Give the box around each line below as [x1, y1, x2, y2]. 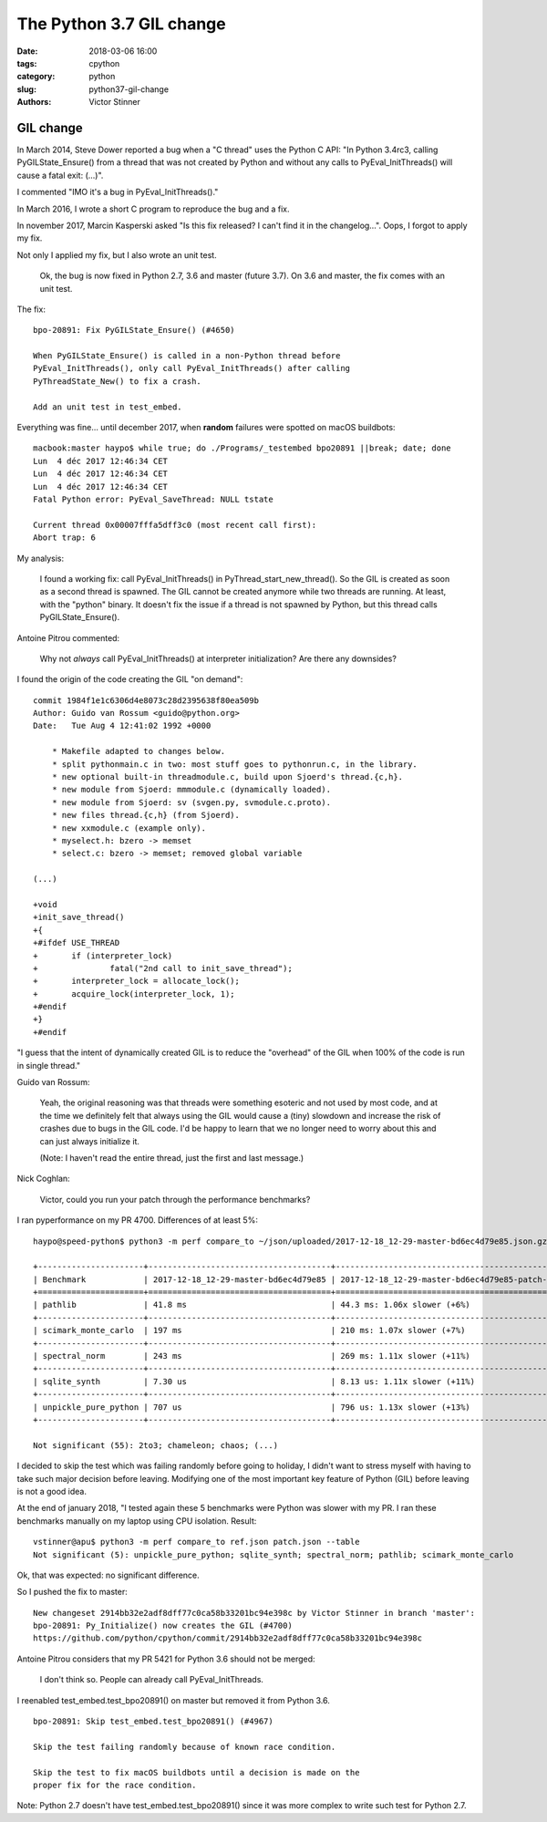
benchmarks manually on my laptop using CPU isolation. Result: [16, 1515, 257, 1527]
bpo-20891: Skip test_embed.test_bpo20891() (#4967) [33, 1716, 273, 1727]
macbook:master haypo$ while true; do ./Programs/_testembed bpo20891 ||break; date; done [33, 443, 451, 453]
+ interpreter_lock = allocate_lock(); [33, 976, 241, 987]
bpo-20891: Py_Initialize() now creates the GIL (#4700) [33, 1620, 294, 1631]
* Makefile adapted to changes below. [51, 746, 226, 757]
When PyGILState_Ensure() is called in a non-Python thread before [33, 351, 341, 361]
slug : [16, 83, 36, 95]
